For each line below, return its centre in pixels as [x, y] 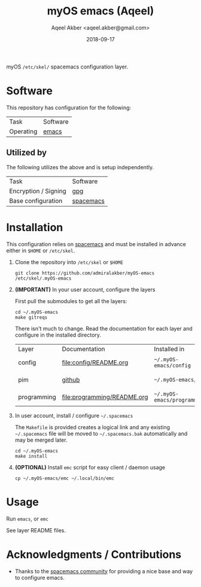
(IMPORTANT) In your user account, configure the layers [85, 289]
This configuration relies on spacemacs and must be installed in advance [96, 244]
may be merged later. [41, 440]
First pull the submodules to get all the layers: [71, 301]
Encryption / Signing [38, 191]
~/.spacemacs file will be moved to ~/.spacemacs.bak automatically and [101, 433]
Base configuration [36, 200]
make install [31, 456]
